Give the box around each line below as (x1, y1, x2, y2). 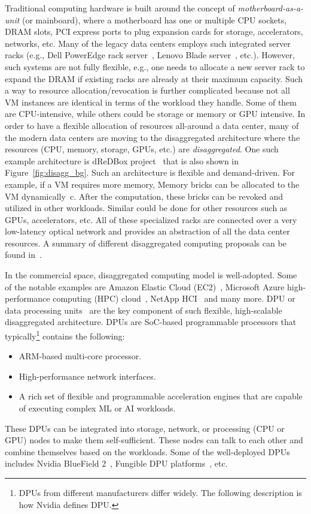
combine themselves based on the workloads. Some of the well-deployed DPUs (5, 445, 290, 458)
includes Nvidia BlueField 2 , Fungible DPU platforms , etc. (5, 457, 228, 470)
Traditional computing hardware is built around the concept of (5, 2, 235, 14)
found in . (5, 248, 42, 261)
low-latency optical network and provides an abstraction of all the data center (5, 225, 290, 238)
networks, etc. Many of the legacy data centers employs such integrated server (5, 37, 291, 49)
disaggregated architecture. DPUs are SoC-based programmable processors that (5, 315, 297, 328)
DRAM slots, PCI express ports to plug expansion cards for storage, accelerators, (5, 25, 303, 38)
